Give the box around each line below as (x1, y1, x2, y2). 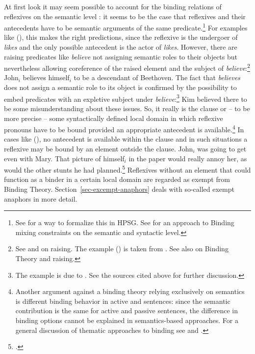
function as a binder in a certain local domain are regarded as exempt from (4, 174, 230, 184)
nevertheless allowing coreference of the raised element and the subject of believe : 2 (4, 61, 250, 73)
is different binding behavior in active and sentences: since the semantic (15, 295, 230, 306)
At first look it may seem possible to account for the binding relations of (4, 1, 222, 11)
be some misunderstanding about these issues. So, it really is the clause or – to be (4, 103, 250, 113)
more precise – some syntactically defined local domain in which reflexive (4, 113, 223, 123)
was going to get (197, 143, 247, 153)
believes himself (23, 72, 70, 83)
